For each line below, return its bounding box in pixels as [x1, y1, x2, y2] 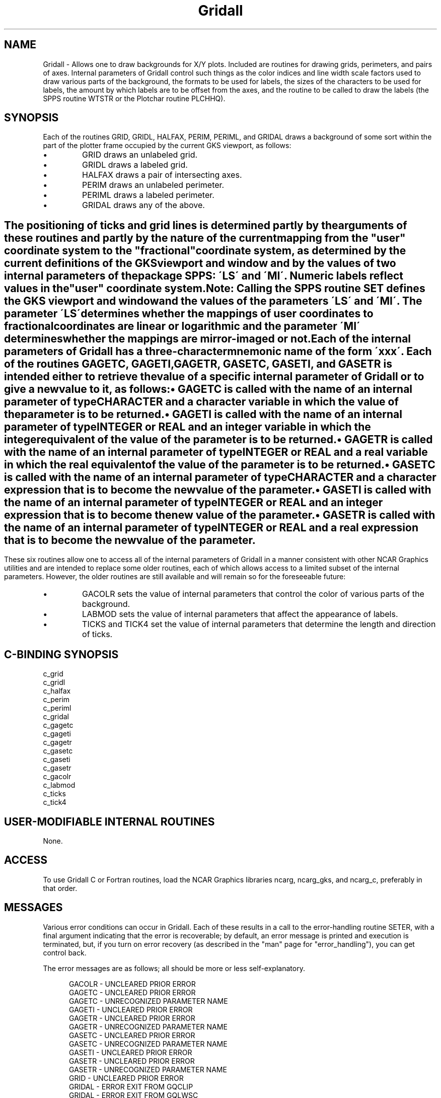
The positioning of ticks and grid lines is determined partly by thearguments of [4, 219, 407, 232]
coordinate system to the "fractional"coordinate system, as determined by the [4, 244, 406, 257]
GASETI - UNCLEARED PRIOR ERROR [69, 1048, 192, 1057]
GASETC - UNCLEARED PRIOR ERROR [69, 1031, 195, 1040]
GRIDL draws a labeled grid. [82, 160, 188, 170]
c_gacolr [43, 772, 71, 781]
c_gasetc [43, 746, 73, 756]
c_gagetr [43, 738, 72, 747]
